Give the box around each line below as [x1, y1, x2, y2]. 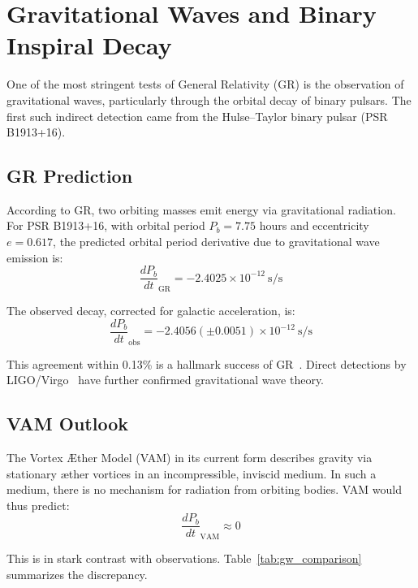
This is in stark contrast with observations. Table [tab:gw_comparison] [6, 550, 362, 567]
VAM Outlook [6, 411, 129, 436]
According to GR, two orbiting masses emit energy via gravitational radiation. [6, 201, 396, 218]
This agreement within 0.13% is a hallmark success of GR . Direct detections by [6, 355, 407, 372]
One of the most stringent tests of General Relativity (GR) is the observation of [6, 76, 404, 93]
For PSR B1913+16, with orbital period [6, 217, 205, 234]
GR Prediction [6, 163, 133, 188]
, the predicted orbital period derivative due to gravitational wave [53, 233, 380, 250]
